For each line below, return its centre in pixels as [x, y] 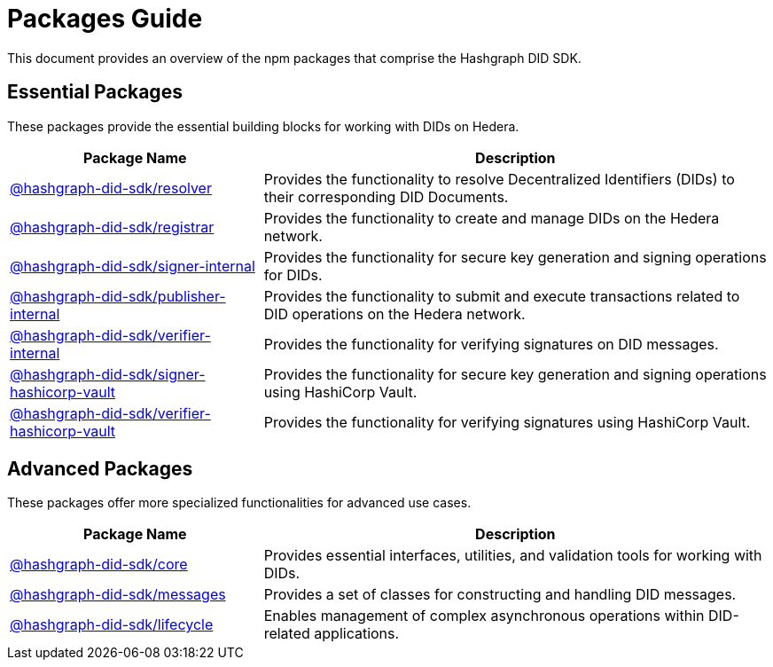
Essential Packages [95, 92]
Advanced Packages [100, 469]
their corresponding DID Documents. [386, 196]
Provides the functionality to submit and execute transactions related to [502, 296]
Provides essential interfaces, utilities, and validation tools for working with [513, 556]
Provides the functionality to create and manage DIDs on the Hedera [492, 218]
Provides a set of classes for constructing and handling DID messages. [500, 595]
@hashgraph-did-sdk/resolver [111, 188]
